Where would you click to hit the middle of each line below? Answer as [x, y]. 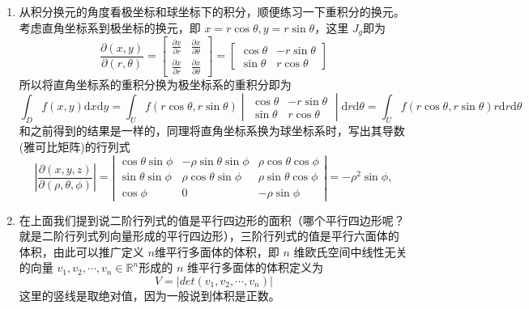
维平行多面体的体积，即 [217, 251]
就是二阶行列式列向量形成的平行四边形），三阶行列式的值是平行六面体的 [209, 236]
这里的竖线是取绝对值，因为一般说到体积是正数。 [149, 295]
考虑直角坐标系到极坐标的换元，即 [110, 27]
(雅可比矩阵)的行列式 [75, 146]
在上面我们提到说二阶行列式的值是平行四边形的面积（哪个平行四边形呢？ [212, 220]
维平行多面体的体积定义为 [255, 267]
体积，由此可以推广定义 [81, 251]
